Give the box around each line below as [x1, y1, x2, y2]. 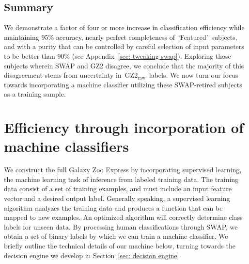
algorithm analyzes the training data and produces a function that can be [4, 202, 223, 213]
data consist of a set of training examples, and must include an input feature [4, 183, 232, 194]
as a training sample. [4, 89, 66, 99]
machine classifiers [4, 136, 129, 156]
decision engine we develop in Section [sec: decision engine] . [4, 250, 181, 260]
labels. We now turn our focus [149, 70, 238, 80]
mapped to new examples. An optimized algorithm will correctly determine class [4, 212, 243, 222]
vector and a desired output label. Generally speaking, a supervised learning [4, 193, 230, 203]
